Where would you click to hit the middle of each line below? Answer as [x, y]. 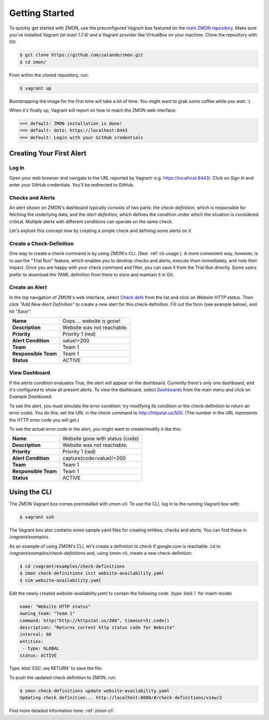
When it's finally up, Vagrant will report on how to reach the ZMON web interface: [93, 110]
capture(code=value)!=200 [94, 458]
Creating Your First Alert [48, 153]
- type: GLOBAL [41, 648]
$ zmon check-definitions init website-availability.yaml [92, 573]
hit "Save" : [20, 311]
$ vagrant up [36, 88]
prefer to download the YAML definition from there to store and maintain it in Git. [92, 274]
